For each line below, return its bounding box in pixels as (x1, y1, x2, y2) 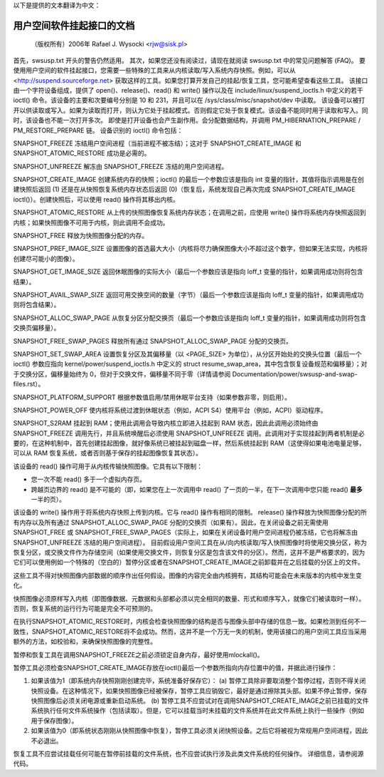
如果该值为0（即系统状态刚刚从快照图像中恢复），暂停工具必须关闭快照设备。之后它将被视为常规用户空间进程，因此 (31, 726, 368, 735)
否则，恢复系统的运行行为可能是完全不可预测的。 (13, 604, 156, 612)
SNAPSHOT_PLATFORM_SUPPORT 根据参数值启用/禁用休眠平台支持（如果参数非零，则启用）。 (13, 393, 292, 401)
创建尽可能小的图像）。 (13, 254, 79, 263)
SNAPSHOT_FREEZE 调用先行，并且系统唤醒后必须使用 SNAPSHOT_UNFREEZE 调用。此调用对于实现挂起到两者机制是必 (13, 428, 366, 438)
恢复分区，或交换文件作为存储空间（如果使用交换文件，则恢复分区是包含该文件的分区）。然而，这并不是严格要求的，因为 (13, 547, 366, 556)
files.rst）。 (13, 380, 45, 388)
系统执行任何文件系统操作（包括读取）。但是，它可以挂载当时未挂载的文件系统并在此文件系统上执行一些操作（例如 (31, 706, 364, 715)
